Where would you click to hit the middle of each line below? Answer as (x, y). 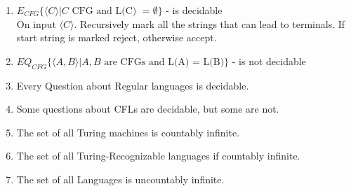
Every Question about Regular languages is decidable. (133, 85)
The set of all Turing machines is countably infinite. (128, 132)
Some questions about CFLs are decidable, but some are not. (148, 109)
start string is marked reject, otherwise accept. (117, 37)
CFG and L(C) (104, 11)
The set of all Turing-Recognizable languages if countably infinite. (158, 156)
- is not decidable (269, 61)
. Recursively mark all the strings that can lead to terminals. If (210, 23)
